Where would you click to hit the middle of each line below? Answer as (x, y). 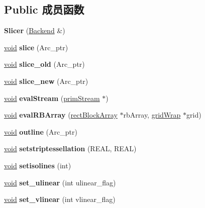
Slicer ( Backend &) (35, 30)
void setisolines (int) (38, 165)
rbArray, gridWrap (152, 115)
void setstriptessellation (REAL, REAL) (70, 148)
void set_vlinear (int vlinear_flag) (60, 199)
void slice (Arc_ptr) (36, 47)
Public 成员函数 (44, 9)
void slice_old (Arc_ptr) (44, 64)
